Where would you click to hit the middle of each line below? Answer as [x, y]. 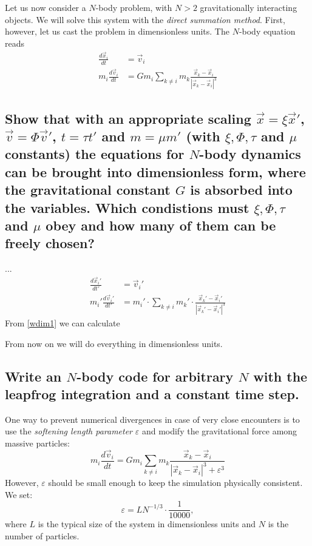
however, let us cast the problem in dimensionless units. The [117, 31]
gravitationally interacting [249, 7]
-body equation [267, 31]
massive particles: [37, 443]
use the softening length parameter [69, 431]
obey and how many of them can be [161, 225]
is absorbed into [241, 190]
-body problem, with [134, 7]
